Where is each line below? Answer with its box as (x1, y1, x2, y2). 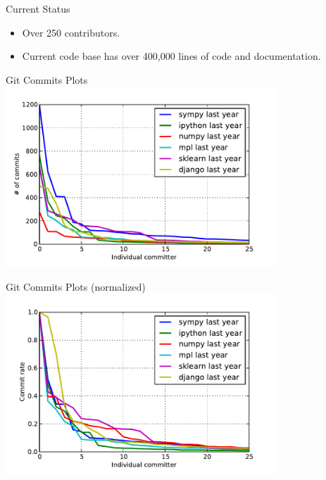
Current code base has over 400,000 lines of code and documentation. (22, 49, 321, 63)
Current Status (6, 1, 70, 15)
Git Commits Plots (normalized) (6, 279, 146, 293)
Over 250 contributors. (22, 25, 120, 39)
